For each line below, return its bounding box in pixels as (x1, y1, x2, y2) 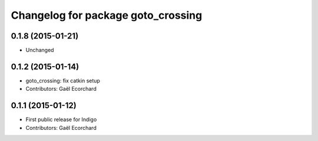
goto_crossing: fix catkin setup (25, 77, 100, 84)
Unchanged (25, 47, 54, 54)
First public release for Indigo (25, 116, 97, 123)
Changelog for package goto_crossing (11, 9, 203, 22)
